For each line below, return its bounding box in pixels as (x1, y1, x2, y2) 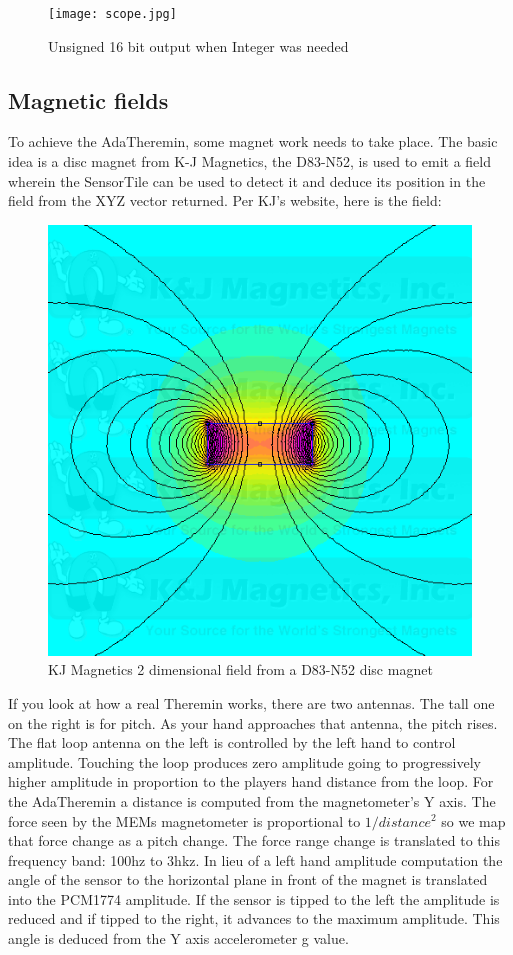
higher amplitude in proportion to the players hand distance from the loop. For (8, 771, 494, 792)
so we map (441, 810, 506, 831)
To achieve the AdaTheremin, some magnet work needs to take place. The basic (8, 131, 498, 152)
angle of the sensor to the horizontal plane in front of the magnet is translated (8, 869, 488, 890)
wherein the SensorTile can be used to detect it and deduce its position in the (8, 170, 486, 191)
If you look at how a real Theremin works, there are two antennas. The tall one (8, 692, 495, 713)
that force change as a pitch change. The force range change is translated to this (8, 830, 500, 851)
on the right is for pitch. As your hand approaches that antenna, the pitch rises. (8, 712, 498, 733)
